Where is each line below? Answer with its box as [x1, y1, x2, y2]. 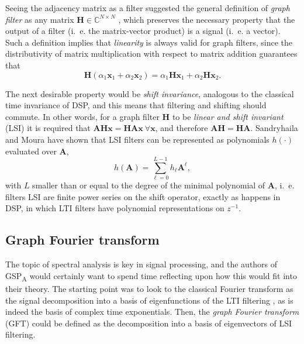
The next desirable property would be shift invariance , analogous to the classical [5, 87, 294, 99]
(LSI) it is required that [5, 122, 91, 134]
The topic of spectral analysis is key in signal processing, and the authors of [5, 258, 278, 270]
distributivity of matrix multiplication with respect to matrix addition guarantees [5, 47, 298, 60]
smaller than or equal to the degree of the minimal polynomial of [32, 179, 265, 191]
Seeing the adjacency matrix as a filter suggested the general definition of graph [5, 2, 290, 13]
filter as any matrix [5, 13, 74, 25]
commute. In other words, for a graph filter [5, 110, 160, 122]
